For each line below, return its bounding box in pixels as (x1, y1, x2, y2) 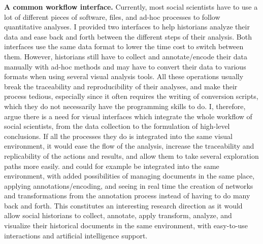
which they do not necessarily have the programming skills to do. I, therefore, (4, 100, 246, 111)
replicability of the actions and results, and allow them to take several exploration (4, 150, 259, 161)
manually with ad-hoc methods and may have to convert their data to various (4, 61, 246, 72)
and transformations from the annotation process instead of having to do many (4, 190, 250, 201)
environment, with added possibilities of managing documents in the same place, (4, 170, 255, 181)
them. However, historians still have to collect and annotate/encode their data (4, 51, 248, 61)
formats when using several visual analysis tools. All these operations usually (4, 71, 244, 82)
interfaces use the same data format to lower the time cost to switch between (4, 41, 244, 52)
